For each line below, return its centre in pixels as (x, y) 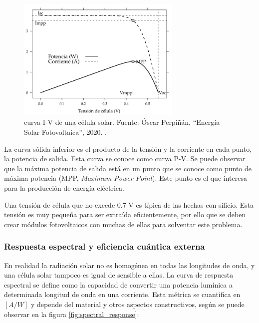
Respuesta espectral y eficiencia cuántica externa (105, 246)
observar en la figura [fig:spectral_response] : (72, 314)
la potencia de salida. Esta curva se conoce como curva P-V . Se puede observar (125, 159)
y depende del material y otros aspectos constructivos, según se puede (138, 304)
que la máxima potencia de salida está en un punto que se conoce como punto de (128, 168)
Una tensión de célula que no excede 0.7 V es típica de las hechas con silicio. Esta (129, 204)
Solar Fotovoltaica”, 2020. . (65, 132)
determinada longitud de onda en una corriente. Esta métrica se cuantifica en (122, 294)
